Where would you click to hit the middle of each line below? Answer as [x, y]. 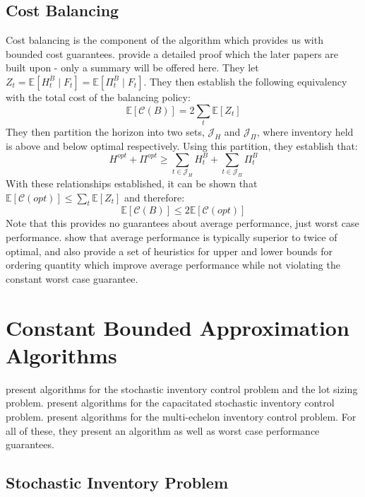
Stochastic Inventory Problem [117, 483]
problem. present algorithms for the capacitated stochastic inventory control [170, 403]
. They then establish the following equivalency [245, 81]
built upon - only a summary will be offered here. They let [132, 68]
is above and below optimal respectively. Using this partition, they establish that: [182, 145]
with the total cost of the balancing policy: [98, 97]
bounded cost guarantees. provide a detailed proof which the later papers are [172, 53]
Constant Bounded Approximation [178, 327]
